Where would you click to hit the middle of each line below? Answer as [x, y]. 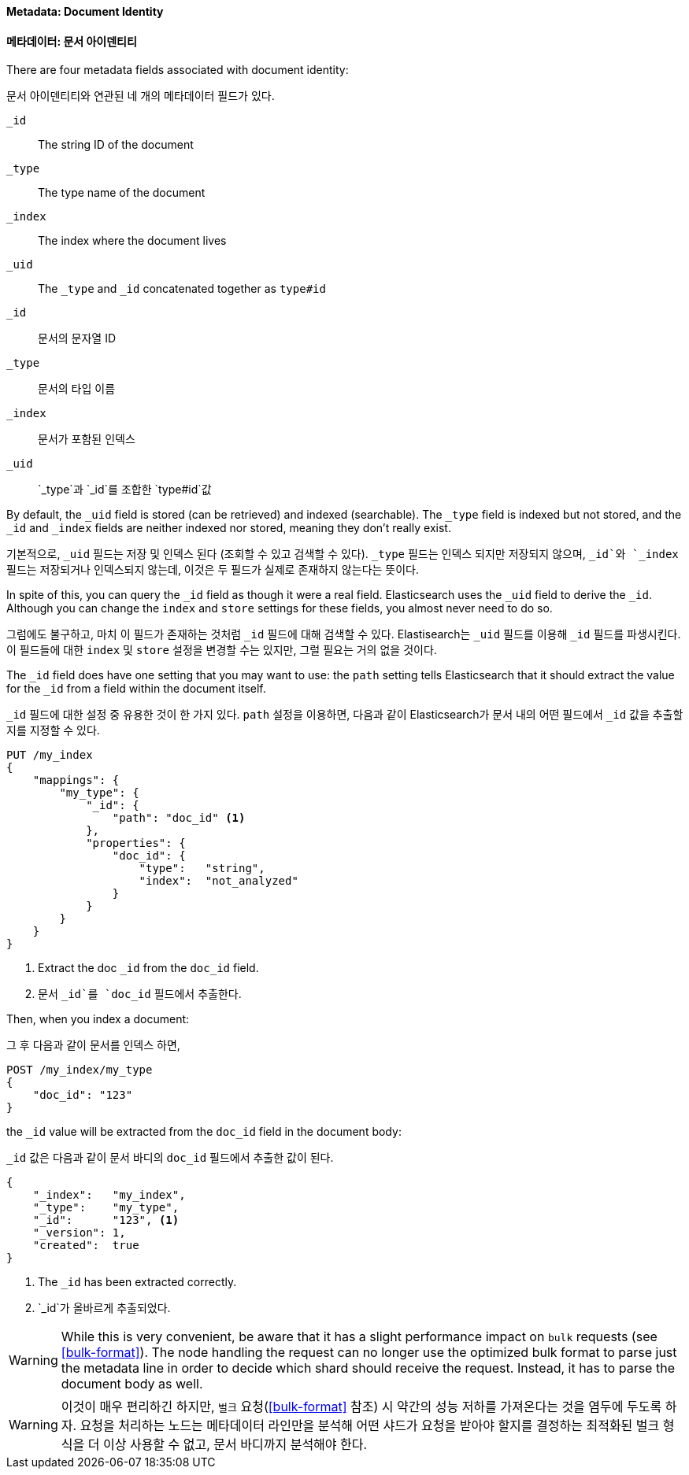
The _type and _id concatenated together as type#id [182, 289]
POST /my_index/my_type [80, 1070]
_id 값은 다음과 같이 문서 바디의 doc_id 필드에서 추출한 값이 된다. [170, 1158]
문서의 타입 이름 [77, 389]
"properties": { [136, 843]
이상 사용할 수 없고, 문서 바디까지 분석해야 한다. [235, 1445]
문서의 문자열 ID [77, 338]
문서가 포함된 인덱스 [87, 439]
